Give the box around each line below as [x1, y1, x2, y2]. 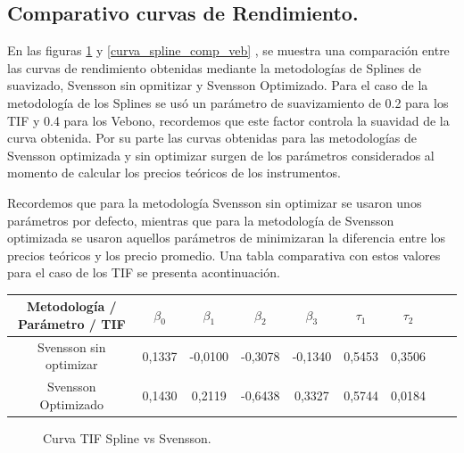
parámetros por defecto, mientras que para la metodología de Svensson [7, 210, 394, 229]
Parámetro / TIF [17, 315, 126, 334]
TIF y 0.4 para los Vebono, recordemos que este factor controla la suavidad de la [7, 111, 450, 129]
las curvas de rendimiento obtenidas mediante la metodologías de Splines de [7, 58, 422, 77]
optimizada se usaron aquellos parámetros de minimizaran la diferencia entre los [7, 228, 445, 247]
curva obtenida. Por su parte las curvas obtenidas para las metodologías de [7, 128, 417, 147]
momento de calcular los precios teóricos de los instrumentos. [7, 163, 341, 182]
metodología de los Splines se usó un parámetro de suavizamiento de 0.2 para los [7, 93, 449, 111]
